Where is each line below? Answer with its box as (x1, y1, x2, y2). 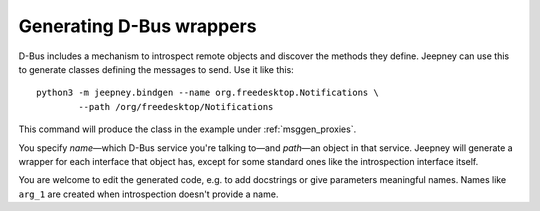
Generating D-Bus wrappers (18, 15, 257, 37)
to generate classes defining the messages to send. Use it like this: (18, 63, 294, 75)
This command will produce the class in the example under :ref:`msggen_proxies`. (18, 123, 357, 135)
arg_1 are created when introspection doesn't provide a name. (18, 188, 279, 200)
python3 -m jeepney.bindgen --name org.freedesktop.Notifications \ (36, 87, 379, 99)
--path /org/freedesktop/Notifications (78, 101, 274, 112)
